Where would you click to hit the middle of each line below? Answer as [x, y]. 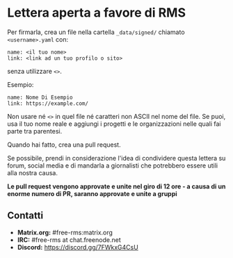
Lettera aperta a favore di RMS [97, 13]
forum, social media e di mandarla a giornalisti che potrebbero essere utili [112, 166]
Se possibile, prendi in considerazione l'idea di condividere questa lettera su [116, 158]
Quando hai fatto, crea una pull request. [64, 145]
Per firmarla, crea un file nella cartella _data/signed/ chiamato [96, 32]
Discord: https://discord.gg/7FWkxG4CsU [78, 247]
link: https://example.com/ [48, 103]
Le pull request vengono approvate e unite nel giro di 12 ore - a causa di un [116, 186]
